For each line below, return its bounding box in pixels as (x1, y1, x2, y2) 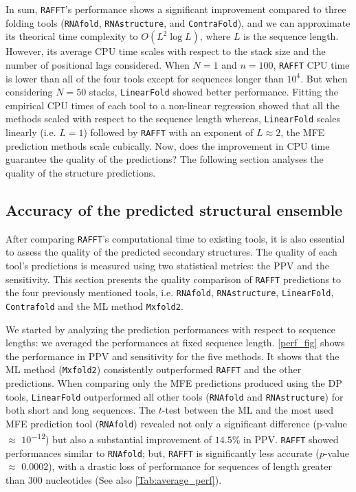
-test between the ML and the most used (162, 403, 334, 417)
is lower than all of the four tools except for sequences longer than (5, 71, 284, 85)
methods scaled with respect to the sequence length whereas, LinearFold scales (5, 111, 341, 126)
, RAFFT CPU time (273, 57, 350, 71)
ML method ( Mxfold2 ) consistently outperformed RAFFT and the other (5, 362, 302, 377)
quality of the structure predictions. (5, 165, 156, 179)
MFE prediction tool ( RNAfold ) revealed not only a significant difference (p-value (5, 416, 347, 430)
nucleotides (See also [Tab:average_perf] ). (45, 473, 222, 487)
